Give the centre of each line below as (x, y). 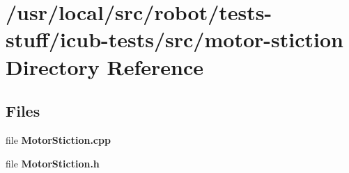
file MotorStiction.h (53, 163)
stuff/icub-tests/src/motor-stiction (174, 39)
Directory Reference (105, 66)
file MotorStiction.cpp (58, 139)
